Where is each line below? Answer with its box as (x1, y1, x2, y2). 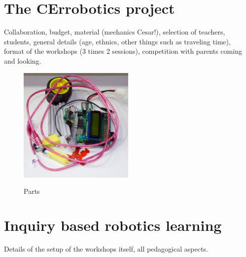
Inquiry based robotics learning (4, 215, 222, 235)
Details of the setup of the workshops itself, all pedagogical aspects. (4, 243, 208, 254)
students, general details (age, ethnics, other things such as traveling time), (4, 36, 231, 46)
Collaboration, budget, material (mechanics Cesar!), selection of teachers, (4, 27, 225, 37)
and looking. (4, 55, 41, 66)
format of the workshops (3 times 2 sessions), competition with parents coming (4, 46, 242, 56)
